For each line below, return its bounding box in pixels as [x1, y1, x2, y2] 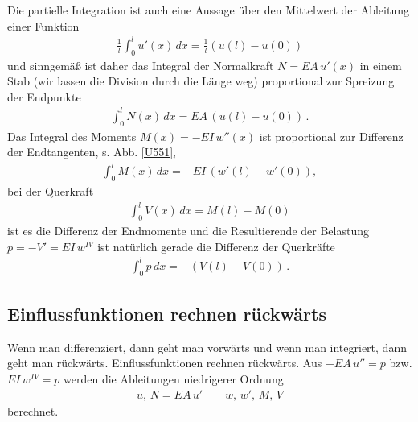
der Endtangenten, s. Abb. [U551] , [7, 143, 176, 160]
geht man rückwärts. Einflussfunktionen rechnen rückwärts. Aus [7, 354, 322, 371]
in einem [359, 56, 402, 73]
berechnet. [7, 402, 59, 419]
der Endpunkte [7, 88, 81, 105]
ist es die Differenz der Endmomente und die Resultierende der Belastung [7, 222, 369, 239]
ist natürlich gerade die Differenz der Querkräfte [97, 238, 335, 254]
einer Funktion [7, 17, 80, 34]
